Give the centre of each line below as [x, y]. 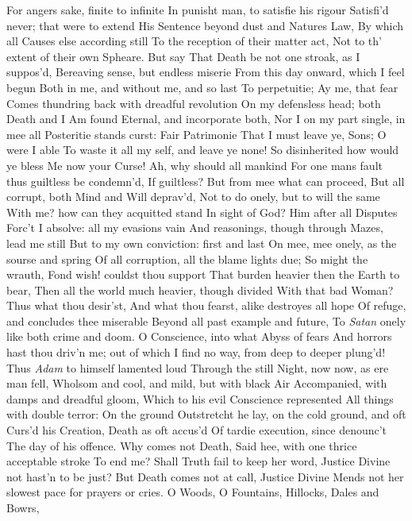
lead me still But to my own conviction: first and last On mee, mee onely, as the [202, 243]
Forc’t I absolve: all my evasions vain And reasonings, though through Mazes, [195, 228]
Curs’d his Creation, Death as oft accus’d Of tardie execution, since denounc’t [197, 430]
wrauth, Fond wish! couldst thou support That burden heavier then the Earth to [203, 274]
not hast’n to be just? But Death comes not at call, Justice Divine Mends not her [205, 476]
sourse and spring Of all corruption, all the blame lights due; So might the [187, 259]
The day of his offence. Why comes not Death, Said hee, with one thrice [182, 445]
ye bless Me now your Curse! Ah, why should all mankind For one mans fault [194, 165]
